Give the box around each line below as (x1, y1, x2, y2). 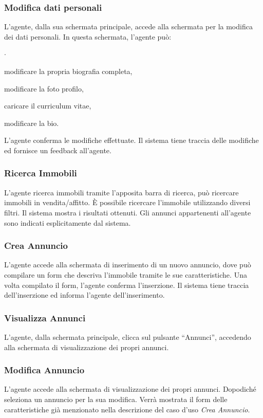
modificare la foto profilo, (4, 83, 84, 94)
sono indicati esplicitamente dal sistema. (4, 217, 131, 228)
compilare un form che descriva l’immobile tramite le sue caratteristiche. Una (4, 269, 247, 280)
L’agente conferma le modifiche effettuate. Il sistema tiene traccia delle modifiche (4, 135, 259, 146)
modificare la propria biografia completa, (4, 66, 133, 76)
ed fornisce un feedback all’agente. (4, 144, 111, 155)
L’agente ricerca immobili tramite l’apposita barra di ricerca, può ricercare (4, 187, 239, 197)
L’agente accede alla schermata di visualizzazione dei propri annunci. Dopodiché (4, 384, 256, 394)
